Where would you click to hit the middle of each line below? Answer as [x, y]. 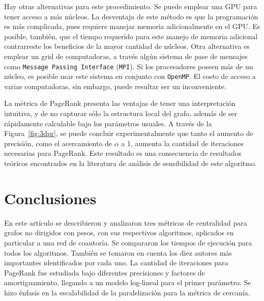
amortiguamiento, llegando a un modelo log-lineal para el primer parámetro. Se [128, 282]
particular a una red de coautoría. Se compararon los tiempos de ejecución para [128, 242]
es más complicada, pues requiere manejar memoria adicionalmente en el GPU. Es [132, 26]
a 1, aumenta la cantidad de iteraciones [182, 143]
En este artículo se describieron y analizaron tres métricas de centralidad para [126, 222]
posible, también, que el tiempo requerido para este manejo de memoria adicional [131, 36]
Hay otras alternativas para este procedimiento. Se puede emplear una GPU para [131, 6]
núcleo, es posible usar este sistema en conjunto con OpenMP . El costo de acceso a [130, 76]
